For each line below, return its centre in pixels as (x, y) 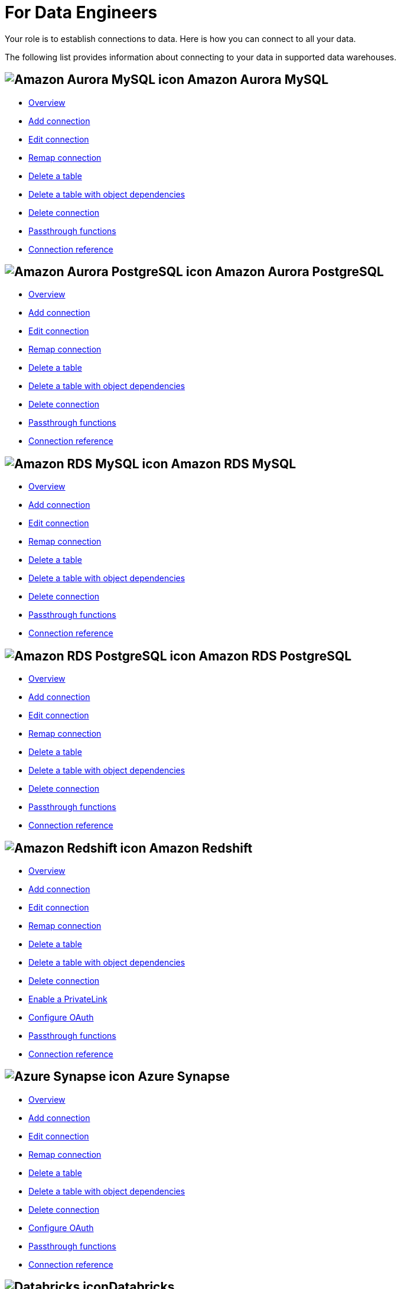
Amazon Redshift (201, 848)
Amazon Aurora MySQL (258, 80)
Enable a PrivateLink (68, 999)
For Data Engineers (81, 12)
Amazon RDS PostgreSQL (275, 656)
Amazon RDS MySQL (234, 464)
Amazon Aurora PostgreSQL (299, 272)
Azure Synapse (184, 1077)
